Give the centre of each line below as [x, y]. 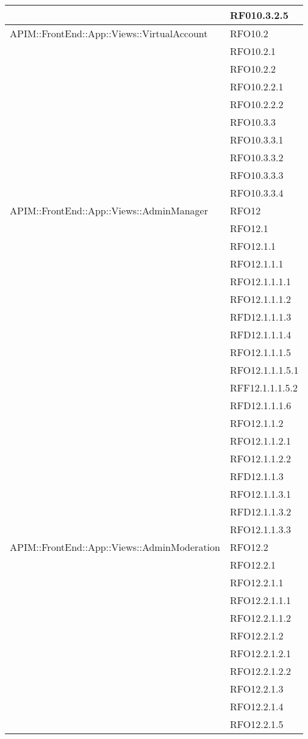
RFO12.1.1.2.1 [260, 441]
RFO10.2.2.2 [256, 104]
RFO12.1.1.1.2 [260, 299]
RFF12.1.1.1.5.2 [263, 388]
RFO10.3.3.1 [256, 140]
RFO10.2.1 [253, 51]
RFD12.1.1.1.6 [260, 405]
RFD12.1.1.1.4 [260, 334]
